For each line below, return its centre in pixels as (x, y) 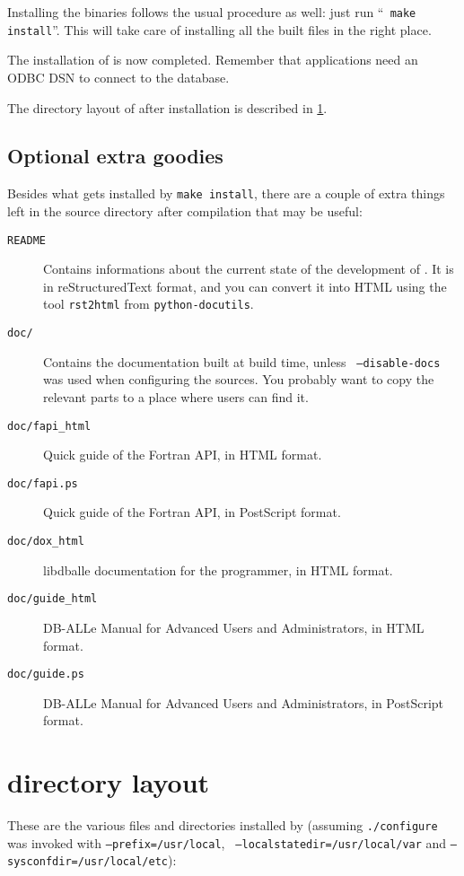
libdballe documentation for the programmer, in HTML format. (218, 569)
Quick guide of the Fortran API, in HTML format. (183, 455)
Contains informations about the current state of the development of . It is (249, 269)
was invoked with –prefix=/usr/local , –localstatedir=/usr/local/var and (227, 842)
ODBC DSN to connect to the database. (118, 77)
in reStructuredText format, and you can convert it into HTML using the (245, 286)
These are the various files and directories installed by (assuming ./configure (223, 825)
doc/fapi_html (49, 426)
